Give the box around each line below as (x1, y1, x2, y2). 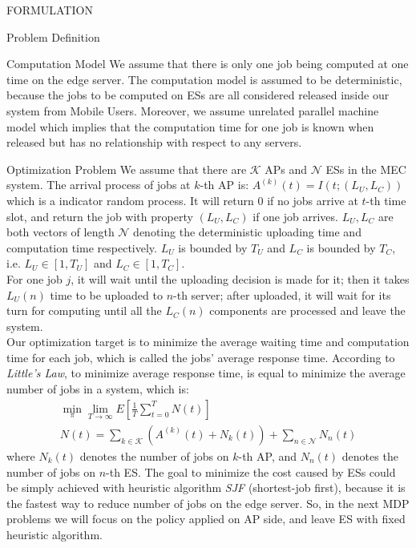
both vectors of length (6, 224, 115, 240)
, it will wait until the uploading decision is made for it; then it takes (71, 270, 410, 287)
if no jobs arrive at (267, 191, 358, 208)
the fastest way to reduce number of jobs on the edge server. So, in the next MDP (6, 494, 410, 511)
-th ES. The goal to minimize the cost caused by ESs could (106, 463, 396, 480)
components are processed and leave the (209, 302, 406, 319)
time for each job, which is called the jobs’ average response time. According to (6, 349, 395, 365)
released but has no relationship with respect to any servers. (6, 134, 302, 151)
